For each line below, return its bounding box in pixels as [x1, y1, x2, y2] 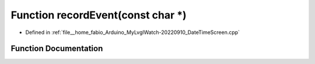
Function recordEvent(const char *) [10, 9, 187, 21]
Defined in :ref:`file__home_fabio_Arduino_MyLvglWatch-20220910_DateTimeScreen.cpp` [25, 29, 240, 36]
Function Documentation [10, 44, 103, 54]
